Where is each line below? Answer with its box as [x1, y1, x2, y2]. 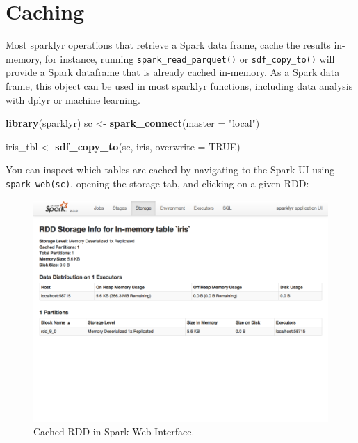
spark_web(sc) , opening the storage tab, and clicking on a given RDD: [6, 176, 309, 190]
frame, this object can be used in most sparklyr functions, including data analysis [6, 78, 353, 93]
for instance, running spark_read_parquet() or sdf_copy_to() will [44, 51, 335, 65]
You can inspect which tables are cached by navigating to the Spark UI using [6, 162, 335, 177]
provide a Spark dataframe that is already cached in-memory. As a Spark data [6, 65, 340, 79]
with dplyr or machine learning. [6, 92, 140, 107]
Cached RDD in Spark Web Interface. [33, 424, 195, 439]
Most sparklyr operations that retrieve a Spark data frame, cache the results [6, 38, 331, 52]
